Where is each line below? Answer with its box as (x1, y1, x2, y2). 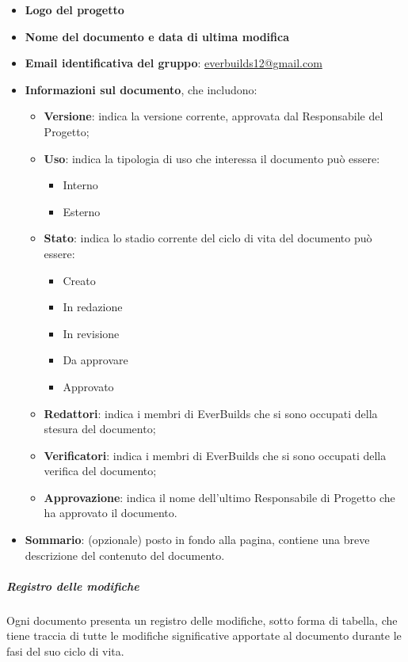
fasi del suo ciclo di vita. (6, 643, 124, 659)
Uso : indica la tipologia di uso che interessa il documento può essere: (44, 150, 380, 166)
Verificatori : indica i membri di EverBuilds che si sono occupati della (44, 447, 387, 463)
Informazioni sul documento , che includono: (25, 81, 257, 97)
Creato (63, 272, 96, 288)
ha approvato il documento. (44, 504, 177, 521)
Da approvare (63, 352, 128, 368)
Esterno (63, 203, 101, 219)
